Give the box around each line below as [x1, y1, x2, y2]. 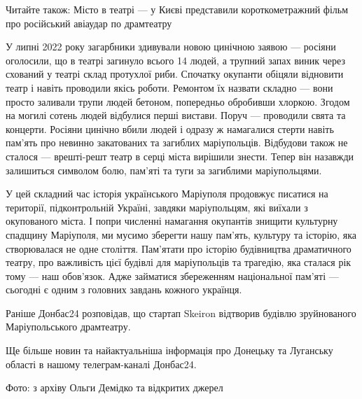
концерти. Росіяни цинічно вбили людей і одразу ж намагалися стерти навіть [6, 121, 334, 136]
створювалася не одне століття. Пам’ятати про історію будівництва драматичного [6, 241, 351, 255]
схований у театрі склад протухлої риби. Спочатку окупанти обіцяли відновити [6, 66, 344, 81]
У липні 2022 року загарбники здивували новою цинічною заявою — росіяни [6, 39, 336, 54]
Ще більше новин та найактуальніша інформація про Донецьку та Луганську [6, 343, 333, 358]
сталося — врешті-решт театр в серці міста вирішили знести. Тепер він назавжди [6, 148, 354, 163]
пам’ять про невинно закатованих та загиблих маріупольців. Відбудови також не [6, 135, 348, 150]
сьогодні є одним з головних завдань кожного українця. [6, 282, 242, 297]
